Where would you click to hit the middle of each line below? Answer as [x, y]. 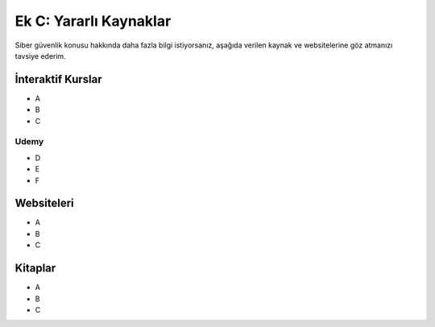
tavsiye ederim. [40, 56]
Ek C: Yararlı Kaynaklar [93, 21]
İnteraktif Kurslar [58, 79]
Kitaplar [35, 269]
